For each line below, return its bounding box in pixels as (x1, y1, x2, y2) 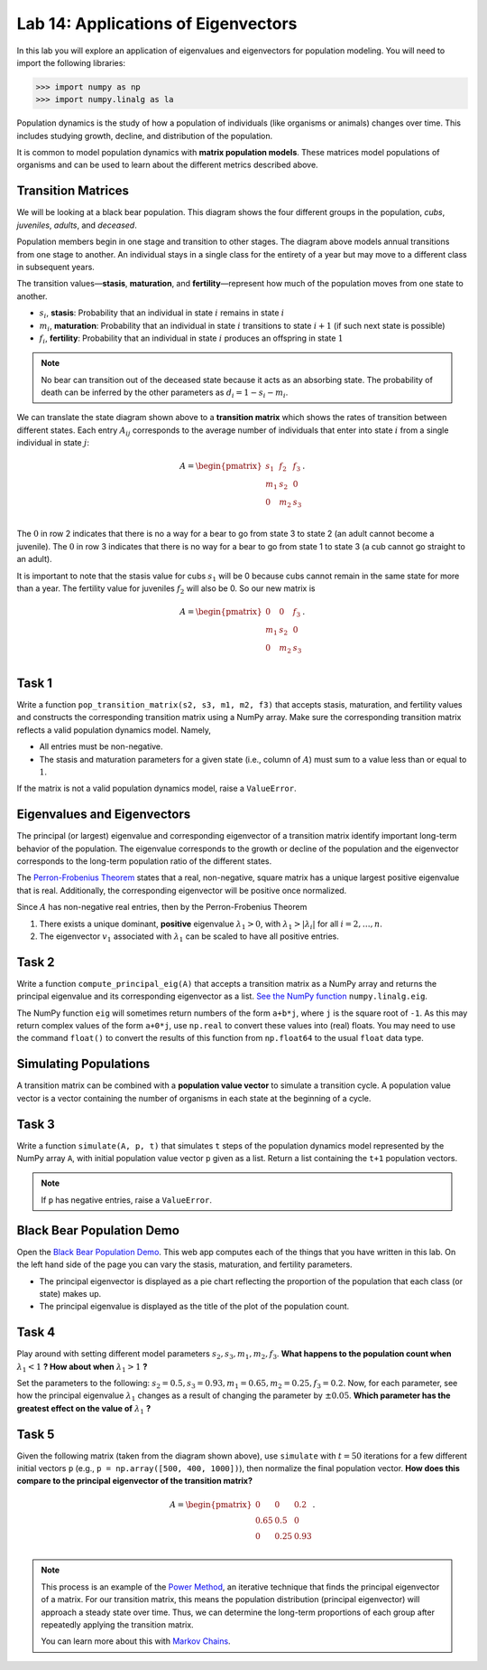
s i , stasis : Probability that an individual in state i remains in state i (39, 307, 285, 320)
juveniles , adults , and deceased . (16, 220, 137, 230)
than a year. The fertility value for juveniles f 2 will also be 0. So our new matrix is (16, 583, 316, 596)
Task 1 (16, 675, 53, 690)
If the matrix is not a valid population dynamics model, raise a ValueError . (16, 783, 297, 794)
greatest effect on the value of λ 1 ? (16, 1403, 152, 1416)
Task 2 (16, 954, 55, 970)
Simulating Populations (16, 1056, 151, 1072)
